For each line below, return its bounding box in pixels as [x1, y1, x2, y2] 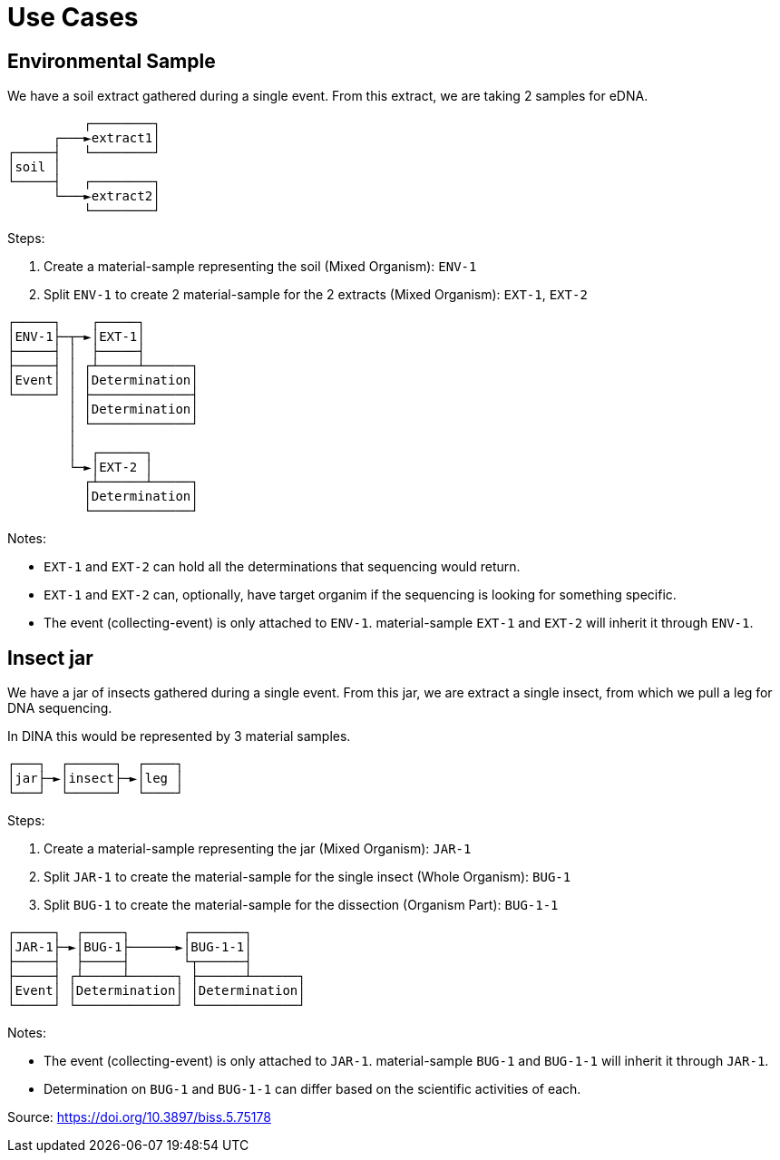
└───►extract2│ [53, 189, 161, 204]
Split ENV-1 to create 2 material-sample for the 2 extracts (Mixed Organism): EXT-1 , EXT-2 [44, 287, 588, 303]
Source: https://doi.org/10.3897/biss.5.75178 [7, 1109, 271, 1126]
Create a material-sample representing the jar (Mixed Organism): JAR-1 [44, 841, 472, 857]
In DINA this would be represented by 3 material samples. [7, 728, 351, 745]
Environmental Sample [7, 49, 216, 73]
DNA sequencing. [7, 700, 112, 716]
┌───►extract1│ [53, 131, 161, 146]
